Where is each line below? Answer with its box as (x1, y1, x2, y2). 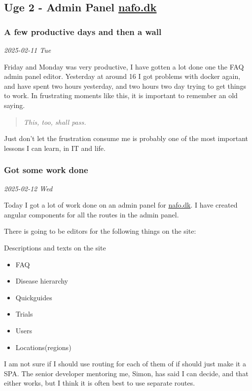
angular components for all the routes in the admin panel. (4, 209, 179, 219)
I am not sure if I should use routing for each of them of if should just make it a (4, 358, 246, 369)
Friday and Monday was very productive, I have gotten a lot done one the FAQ (4, 61, 244, 71)
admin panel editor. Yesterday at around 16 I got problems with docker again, (4, 71, 241, 81)
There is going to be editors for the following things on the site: (4, 226, 196, 236)
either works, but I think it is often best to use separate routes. (4, 378, 195, 388)
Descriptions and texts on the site (4, 242, 106, 252)
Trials (15, 309, 33, 319)
